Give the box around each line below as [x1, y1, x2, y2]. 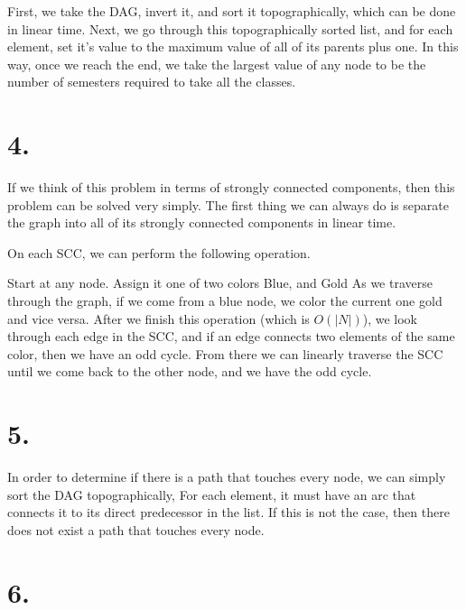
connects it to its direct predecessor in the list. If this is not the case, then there [7, 503, 450, 522]
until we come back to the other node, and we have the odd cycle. [7, 362, 372, 381]
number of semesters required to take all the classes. [7, 72, 296, 91]
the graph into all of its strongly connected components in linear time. [7, 213, 396, 232]
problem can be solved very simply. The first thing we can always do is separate [7, 195, 450, 214]
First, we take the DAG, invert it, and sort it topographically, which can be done [7, 2, 456, 20]
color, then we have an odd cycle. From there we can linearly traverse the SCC [7, 344, 443, 363]
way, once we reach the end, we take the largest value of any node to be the [7, 54, 426, 73]
